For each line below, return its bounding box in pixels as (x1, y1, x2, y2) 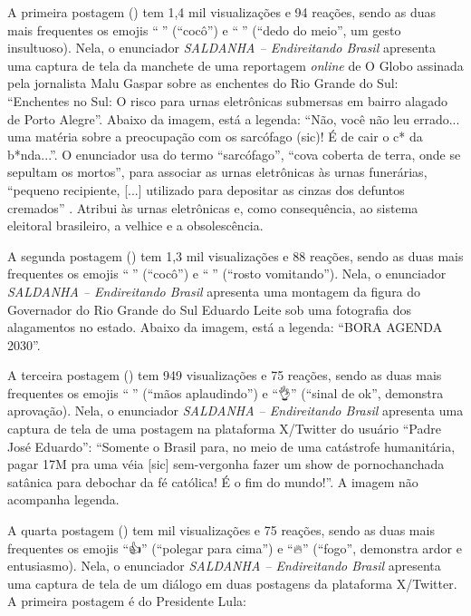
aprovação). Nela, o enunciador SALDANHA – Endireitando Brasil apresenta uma (7, 401, 464, 420)
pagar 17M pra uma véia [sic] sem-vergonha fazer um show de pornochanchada (7, 455, 445, 474)
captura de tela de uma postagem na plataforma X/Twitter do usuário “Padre (7, 419, 441, 438)
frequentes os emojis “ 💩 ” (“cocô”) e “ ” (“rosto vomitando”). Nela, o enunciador (7, 264, 447, 283)
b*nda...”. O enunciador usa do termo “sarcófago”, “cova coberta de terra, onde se (7, 144, 461, 163)
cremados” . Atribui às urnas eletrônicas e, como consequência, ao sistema (7, 198, 418, 217)
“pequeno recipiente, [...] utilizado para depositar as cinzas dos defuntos (7, 180, 405, 199)
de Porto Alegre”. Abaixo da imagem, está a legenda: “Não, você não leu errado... (7, 109, 460, 128)
